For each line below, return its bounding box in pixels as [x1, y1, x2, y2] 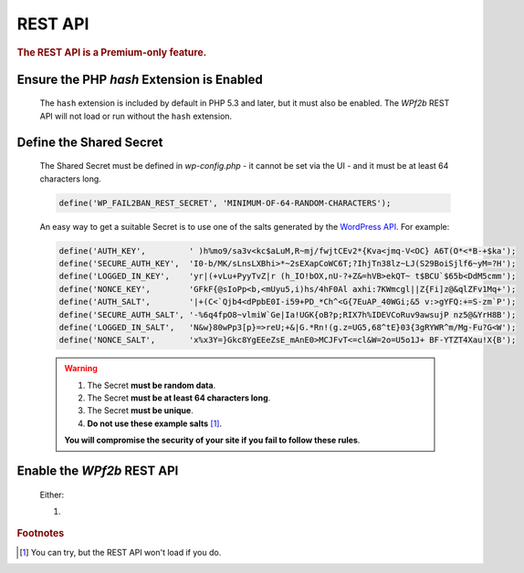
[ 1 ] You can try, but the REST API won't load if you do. [19, 547, 222, 557]
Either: [39, 489, 65, 500]
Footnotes [16, 527, 65, 540]
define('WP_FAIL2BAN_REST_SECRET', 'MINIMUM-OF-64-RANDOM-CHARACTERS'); [58, 197, 392, 208]
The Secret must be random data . [87, 380, 216, 391]
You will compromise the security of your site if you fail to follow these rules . [64, 434, 361, 446]
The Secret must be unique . [87, 405, 194, 416]
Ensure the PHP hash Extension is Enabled [16, 71, 264, 87]
